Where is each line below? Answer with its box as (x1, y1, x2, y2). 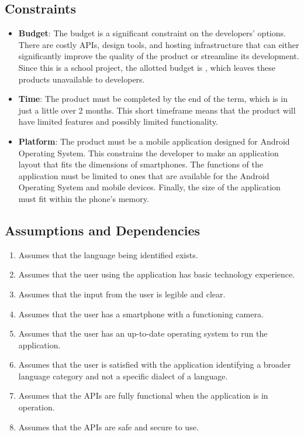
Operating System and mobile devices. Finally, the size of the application (18, 181, 281, 193)
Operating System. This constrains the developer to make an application (18, 146, 279, 159)
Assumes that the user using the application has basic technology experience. (18, 268, 295, 280)
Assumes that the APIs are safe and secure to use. (18, 420, 199, 433)
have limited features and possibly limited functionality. (18, 115, 218, 128)
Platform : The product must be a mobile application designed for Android (18, 135, 290, 147)
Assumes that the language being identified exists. (18, 248, 198, 261)
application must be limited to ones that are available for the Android (18, 169, 270, 181)
